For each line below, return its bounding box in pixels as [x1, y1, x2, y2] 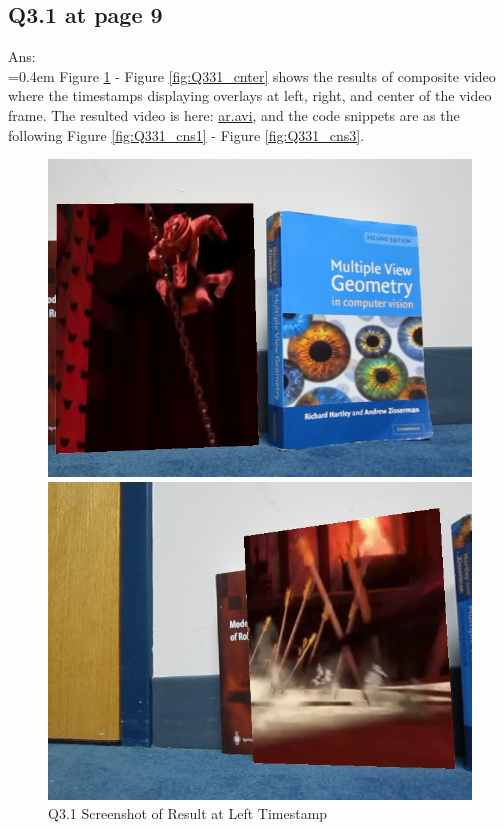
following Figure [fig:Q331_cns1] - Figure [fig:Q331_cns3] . [8, 124, 365, 145]
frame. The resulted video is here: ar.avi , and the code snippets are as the [8, 104, 460, 125]
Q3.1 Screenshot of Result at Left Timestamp [48, 803, 328, 824]
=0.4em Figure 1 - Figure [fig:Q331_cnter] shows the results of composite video [8, 65, 496, 86]
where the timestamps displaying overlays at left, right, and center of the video [8, 85, 492, 106]
